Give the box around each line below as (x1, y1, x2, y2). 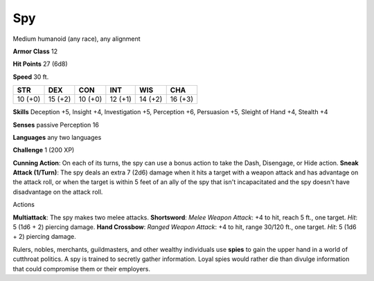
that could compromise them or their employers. (12, 264, 151, 273)
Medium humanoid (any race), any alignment (12, 35, 141, 43)
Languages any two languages (12, 133, 102, 141)
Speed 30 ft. (12, 73, 49, 81)
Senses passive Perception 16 (12, 120, 100, 129)
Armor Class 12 (12, 47, 58, 55)
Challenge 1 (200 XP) (12, 146, 75, 154)
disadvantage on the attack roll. (12, 188, 103, 196)
